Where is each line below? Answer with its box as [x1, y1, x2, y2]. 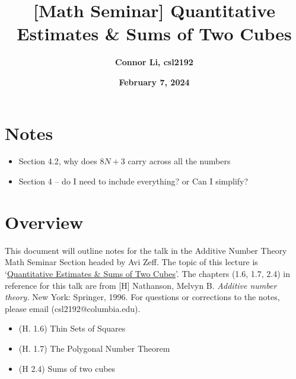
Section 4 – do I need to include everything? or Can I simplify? [18, 175, 249, 187]
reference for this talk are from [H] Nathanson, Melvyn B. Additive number [5, 279, 277, 291]
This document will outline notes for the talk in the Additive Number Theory [5, 244, 287, 256]
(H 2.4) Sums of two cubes [18, 362, 116, 374]
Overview [5, 209, 84, 234]
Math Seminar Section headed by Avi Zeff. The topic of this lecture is [5, 256, 258, 268]
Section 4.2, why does [18, 155, 97, 167]
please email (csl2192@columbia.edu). [5, 302, 141, 314]
